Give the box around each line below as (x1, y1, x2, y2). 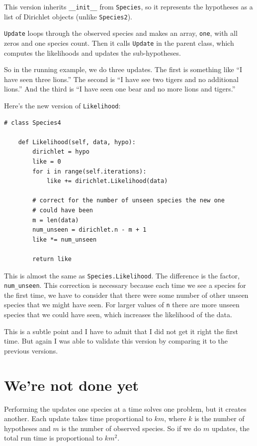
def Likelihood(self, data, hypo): (18, 138, 136, 146)
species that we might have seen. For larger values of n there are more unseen (4, 299, 240, 310)
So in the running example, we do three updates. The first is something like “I (4, 64, 243, 75)
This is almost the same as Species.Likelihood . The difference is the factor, (4, 270, 240, 280)
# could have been (32, 207, 93, 214)
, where (164, 413, 186, 424)
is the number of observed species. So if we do (61, 423, 201, 433)
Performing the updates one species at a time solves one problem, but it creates (4, 403, 247, 414)
